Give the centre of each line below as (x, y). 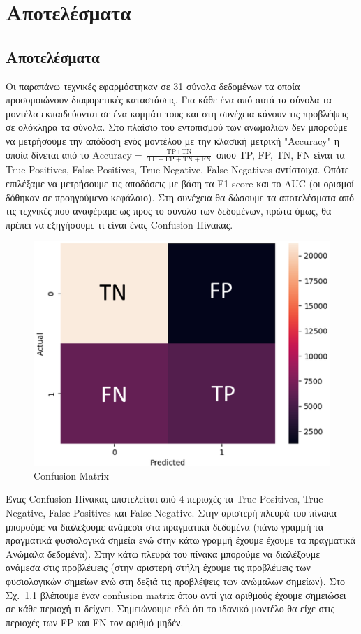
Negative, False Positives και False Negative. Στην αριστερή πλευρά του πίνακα (171, 513)
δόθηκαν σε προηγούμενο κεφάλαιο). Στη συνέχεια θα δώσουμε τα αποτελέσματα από (180, 197)
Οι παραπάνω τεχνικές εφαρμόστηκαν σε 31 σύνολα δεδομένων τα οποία (153, 86)
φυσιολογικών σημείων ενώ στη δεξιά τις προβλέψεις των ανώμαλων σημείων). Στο (176, 581)
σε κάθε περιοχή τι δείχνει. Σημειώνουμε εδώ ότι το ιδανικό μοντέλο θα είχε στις (170, 608)
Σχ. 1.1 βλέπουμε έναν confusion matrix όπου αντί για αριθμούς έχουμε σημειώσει (176, 595)
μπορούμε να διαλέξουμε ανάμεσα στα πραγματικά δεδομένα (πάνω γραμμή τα (165, 526)
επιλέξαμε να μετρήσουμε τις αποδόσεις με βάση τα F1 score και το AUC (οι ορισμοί (180, 183)
